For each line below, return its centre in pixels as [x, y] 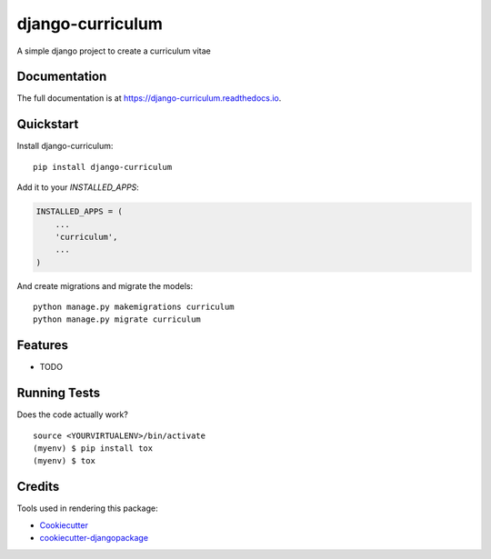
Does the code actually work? [73, 414]
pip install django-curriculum [103, 167]
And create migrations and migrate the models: [105, 285]
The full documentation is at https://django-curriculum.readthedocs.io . [149, 98]
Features [42, 345]
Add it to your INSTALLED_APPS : [78, 187]
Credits [38, 487]
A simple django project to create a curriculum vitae [114, 51]
